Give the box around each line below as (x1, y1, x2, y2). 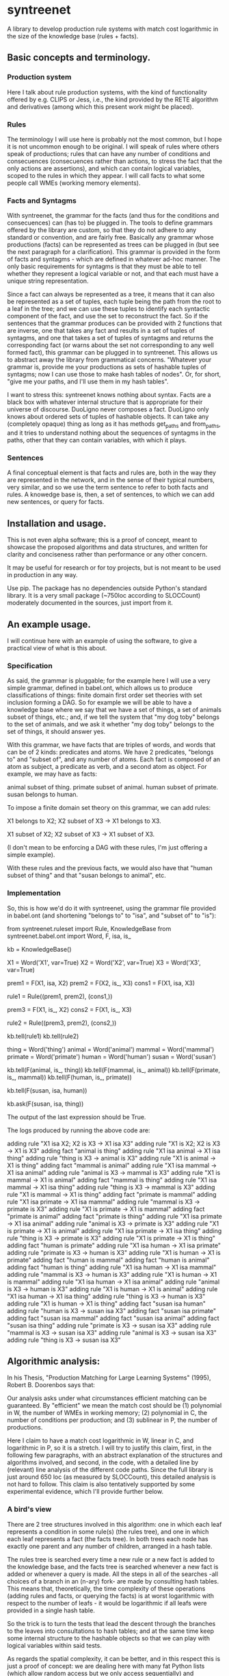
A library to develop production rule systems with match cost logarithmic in (7, 25, 219, 33)
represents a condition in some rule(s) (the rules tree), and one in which (7, 1527, 209, 1536)
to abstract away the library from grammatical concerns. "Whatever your (7, 355, 212, 364)
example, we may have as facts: (7, 770, 98, 778)
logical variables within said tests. (7, 1641, 103, 1649)
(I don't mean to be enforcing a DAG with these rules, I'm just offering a (7, 843, 208, 852)
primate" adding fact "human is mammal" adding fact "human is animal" (7, 1256, 210, 1264)
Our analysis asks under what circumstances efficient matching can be (7, 1394, 207, 1402)
